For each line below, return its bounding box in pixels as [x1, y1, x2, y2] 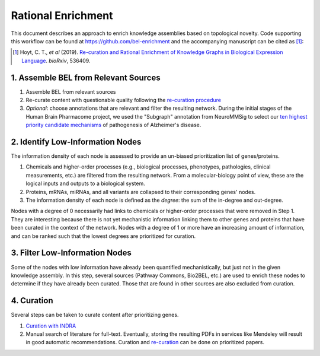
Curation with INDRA [25, 322, 76, 329]
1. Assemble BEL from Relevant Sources [11, 72, 161, 82]
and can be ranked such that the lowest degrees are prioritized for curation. [11, 232, 196, 240]
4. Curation [11, 295, 53, 306]
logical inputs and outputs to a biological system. [25, 180, 145, 187]
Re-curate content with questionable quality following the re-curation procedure [25, 97, 222, 104]
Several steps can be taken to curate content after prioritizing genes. [11, 311, 179, 319]
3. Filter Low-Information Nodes [11, 248, 132, 258]
